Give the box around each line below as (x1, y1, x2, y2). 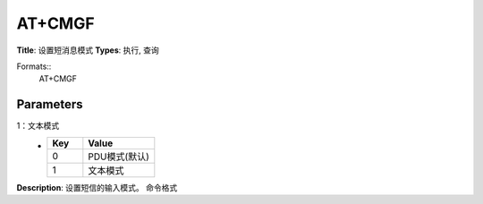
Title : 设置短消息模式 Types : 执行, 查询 (16, 45, 160, 55)
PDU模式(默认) (88, 150, 149, 163)
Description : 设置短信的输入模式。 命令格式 (16, 182, 178, 192)
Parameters (16, 97, 83, 112)
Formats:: (16, 61, 52, 72)
